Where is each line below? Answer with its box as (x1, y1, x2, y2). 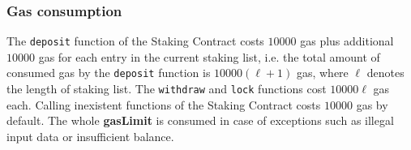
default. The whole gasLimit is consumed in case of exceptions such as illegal (6, 112, 394, 129)
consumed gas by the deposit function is (6, 64, 211, 81)
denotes (366, 64, 405, 81)
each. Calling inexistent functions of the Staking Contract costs (6, 96, 321, 113)
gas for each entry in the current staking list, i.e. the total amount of (38, 48, 380, 65)
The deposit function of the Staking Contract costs (6, 32, 264, 49)
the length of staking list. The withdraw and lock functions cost (6, 80, 327, 97)
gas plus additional (300, 32, 394, 49)
